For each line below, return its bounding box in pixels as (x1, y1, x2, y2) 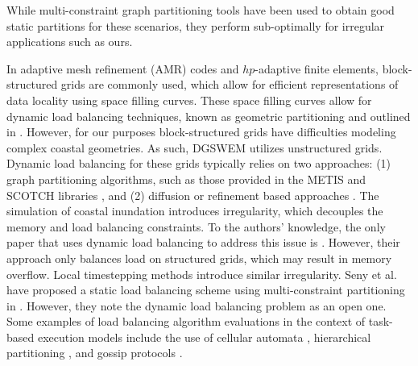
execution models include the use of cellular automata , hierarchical (37, 328, 371, 345)
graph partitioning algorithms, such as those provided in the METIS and (6, 170, 366, 187)
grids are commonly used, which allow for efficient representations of (60, 76, 399, 93)
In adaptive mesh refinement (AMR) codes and (6, 60, 239, 77)
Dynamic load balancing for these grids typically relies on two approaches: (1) (6, 155, 391, 172)
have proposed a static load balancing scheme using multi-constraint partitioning (6, 281, 405, 298)
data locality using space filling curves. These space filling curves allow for (6, 91, 372, 108)
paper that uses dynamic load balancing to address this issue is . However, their (6, 234, 400, 251)
